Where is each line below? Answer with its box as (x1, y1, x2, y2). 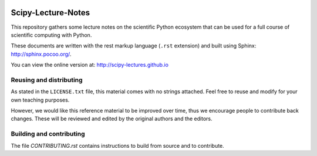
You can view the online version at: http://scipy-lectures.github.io (11, 62, 168, 69)
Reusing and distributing (11, 76, 83, 84)
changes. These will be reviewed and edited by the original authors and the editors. (11, 115, 213, 123)
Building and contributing (11, 130, 85, 138)
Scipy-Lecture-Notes (11, 8, 90, 18)
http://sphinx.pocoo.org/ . (11, 50, 72, 57)
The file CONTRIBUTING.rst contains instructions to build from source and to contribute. (11, 142, 224, 149)
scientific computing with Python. (11, 31, 92, 38)
